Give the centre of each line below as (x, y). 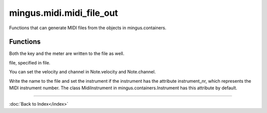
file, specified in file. (30, 62)
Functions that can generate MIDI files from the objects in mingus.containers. (88, 28)
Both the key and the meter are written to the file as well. (67, 54)
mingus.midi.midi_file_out (64, 13)
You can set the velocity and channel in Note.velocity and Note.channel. (82, 72)
